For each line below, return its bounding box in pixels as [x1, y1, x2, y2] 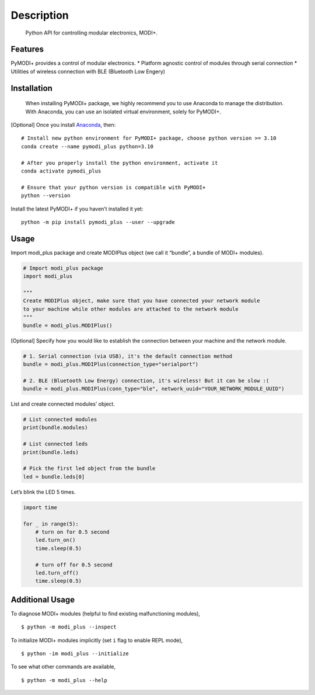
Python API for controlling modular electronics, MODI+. [25, 29, 158, 36]
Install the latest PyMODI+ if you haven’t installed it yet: [10, 205, 143, 212]
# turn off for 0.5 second [35, 561, 113, 568]
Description [10, 9, 69, 22]
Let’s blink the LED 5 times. [10, 488, 76, 495]
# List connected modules [23, 416, 97, 423]
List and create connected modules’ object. [10, 400, 115, 407]
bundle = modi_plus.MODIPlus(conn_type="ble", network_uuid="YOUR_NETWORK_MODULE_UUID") [23, 386, 285, 392]
